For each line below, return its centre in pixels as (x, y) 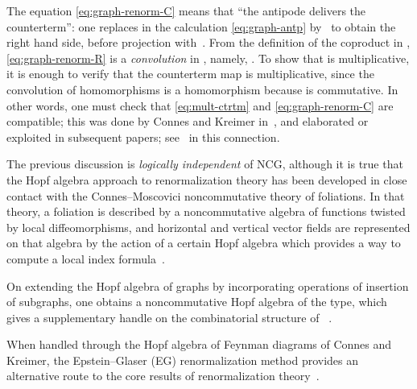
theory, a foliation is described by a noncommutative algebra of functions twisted (206, 211)
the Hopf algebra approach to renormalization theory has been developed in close (207, 179)
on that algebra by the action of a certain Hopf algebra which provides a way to (204, 243)
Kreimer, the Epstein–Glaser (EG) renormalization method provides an (183, 360)
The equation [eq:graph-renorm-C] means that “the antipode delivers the (186, 10)
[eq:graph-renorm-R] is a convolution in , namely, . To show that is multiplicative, (208, 58)
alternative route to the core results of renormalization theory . (163, 376)
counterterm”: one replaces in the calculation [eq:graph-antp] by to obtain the (201, 26)
